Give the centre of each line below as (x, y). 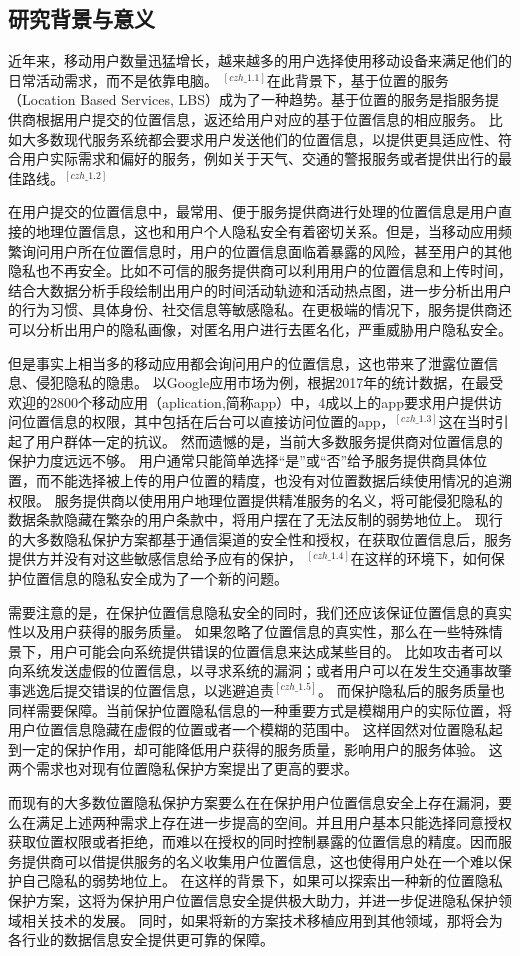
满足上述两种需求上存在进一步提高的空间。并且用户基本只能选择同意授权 (273, 821)
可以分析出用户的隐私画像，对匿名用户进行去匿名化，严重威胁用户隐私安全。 (260, 328)
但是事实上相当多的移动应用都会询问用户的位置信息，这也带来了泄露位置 (246, 362)
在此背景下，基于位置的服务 (357, 79)
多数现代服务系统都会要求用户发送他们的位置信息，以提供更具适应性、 (266, 138)
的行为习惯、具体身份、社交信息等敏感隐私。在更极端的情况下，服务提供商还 (260, 309)
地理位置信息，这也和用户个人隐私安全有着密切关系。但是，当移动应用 (266, 230)
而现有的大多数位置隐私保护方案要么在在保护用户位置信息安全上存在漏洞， (253, 801)
